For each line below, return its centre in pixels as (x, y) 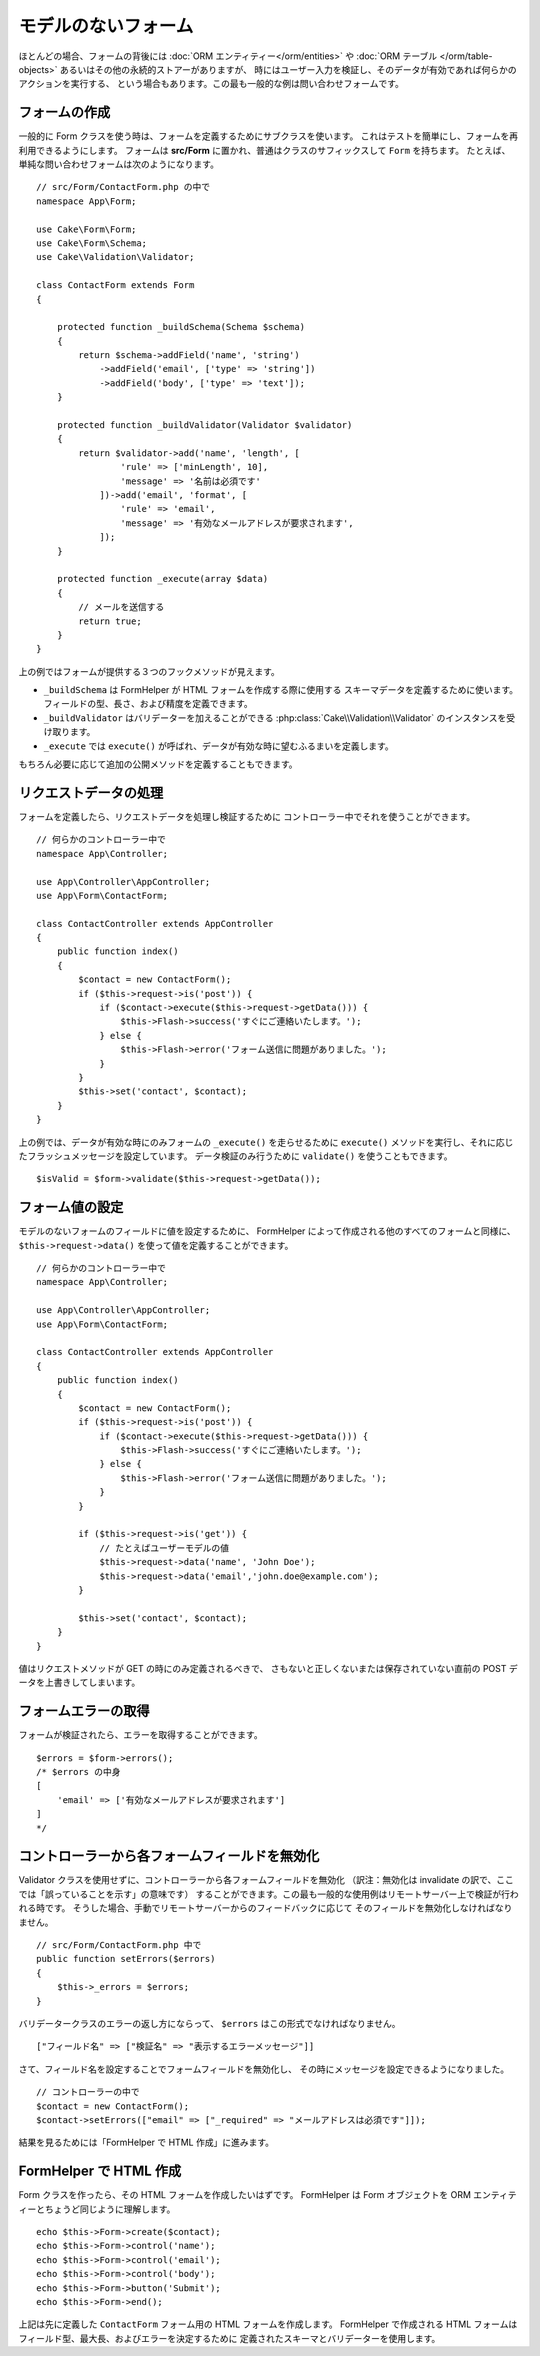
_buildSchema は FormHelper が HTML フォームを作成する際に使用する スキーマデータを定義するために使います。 (281, 690)
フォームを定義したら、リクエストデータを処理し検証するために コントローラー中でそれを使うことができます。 (247, 816)
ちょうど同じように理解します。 (110, 2209)
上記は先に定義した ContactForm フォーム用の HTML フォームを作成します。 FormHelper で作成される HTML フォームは (268, 2324)
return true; (110, 621)
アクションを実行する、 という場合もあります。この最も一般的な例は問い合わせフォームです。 (211, 84)
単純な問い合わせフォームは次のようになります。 (119, 164)
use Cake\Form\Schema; (92, 243)
